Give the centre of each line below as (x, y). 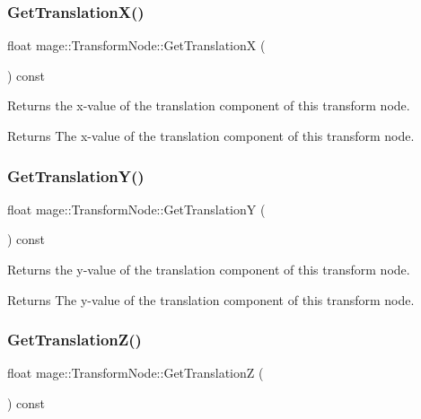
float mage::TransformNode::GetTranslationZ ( (136, 373)
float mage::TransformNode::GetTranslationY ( (136, 209)
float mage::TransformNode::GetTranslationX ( (136, 45)
